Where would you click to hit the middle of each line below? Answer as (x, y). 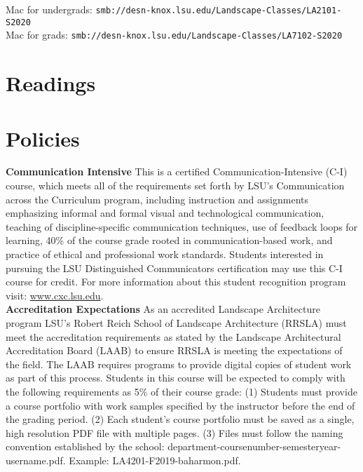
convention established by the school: (85, 446)
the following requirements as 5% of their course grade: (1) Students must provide (181, 391)
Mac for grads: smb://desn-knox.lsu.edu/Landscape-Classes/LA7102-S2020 (174, 35)
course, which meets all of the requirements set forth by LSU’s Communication (175, 186)
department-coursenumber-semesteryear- (254, 446)
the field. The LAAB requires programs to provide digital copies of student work (179, 364)
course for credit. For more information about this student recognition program (176, 282)
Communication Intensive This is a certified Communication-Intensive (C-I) (177, 171)
